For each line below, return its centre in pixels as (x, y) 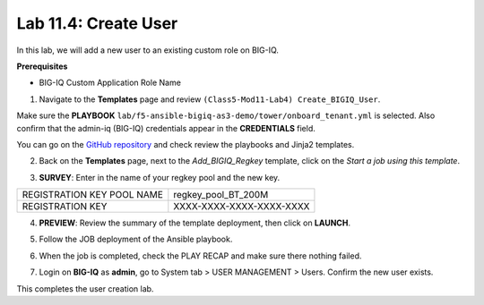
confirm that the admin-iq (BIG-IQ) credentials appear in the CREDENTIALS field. (166, 128)
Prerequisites (42, 66)
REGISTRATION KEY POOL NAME (92, 195)
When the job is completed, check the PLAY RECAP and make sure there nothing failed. (200, 256)
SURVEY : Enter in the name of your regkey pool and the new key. (160, 177)
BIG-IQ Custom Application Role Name (110, 83)
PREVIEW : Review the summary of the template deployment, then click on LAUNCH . (195, 223)
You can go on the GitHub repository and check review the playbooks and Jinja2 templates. (186, 144)
